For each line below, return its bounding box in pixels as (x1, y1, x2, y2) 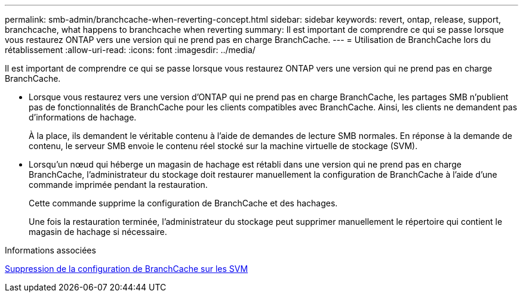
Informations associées (5, 245, 96, 255)
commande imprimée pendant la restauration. (29, 180, 208, 190)
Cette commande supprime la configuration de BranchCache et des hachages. (29, 198, 338, 208)
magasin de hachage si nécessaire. (29, 227, 167, 237)
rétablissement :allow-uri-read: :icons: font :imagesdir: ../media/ (5, 45, 256, 55)
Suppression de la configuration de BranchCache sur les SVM (5, 264, 248, 274)
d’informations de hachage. (29, 112, 137, 122)
